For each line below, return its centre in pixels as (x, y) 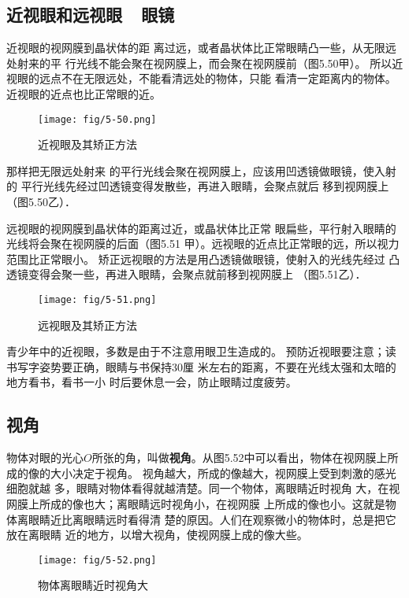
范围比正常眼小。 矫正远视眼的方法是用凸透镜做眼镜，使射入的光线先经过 (196, 258)
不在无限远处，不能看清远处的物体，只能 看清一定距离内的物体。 (229, 78)
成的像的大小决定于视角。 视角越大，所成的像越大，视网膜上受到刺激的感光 (201, 472)
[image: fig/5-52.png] (97, 560)
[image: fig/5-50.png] (97, 119)
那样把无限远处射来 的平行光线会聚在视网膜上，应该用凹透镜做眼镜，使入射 (201, 170)
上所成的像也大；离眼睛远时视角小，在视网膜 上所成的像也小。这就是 (206, 504)
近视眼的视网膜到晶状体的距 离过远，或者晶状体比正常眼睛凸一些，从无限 (196, 48)
